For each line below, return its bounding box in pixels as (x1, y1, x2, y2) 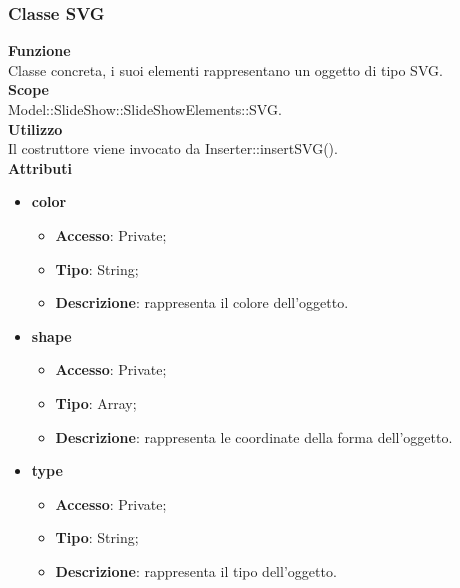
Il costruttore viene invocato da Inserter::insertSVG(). (8, 138, 338, 159)
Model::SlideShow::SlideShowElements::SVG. (8, 99, 282, 119)
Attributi (8, 157, 72, 178)
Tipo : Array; (55, 392, 137, 413)
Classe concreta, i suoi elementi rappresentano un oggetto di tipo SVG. (8, 59, 443, 80)
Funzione (8, 40, 71, 61)
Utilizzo (8, 118, 63, 139)
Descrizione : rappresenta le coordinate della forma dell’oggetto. (55, 426, 453, 447)
